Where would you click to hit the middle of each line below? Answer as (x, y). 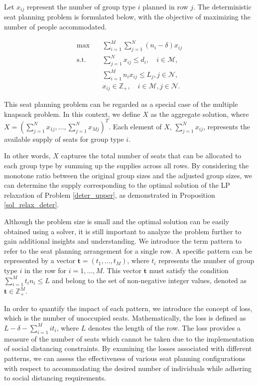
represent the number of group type (81, 6)
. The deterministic (222, 6)
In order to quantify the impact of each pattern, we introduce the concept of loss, (128, 308)
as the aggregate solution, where (200, 114)
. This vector (122, 270)
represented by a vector (40, 260)
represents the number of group (206, 260)
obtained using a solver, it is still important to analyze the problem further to (123, 231)
